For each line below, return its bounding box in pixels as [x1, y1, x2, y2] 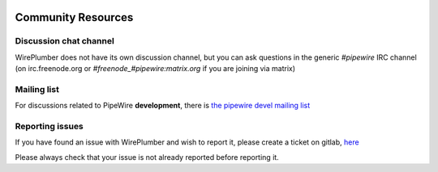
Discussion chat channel [15, 36, 115, 47]
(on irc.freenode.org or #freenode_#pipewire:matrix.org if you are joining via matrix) [15, 64, 296, 73]
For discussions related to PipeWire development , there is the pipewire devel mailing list [15, 101, 311, 111]
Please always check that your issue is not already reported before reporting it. [15, 152, 279, 162]
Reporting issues [15, 121, 84, 132]
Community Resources [15, 10, 134, 24]
